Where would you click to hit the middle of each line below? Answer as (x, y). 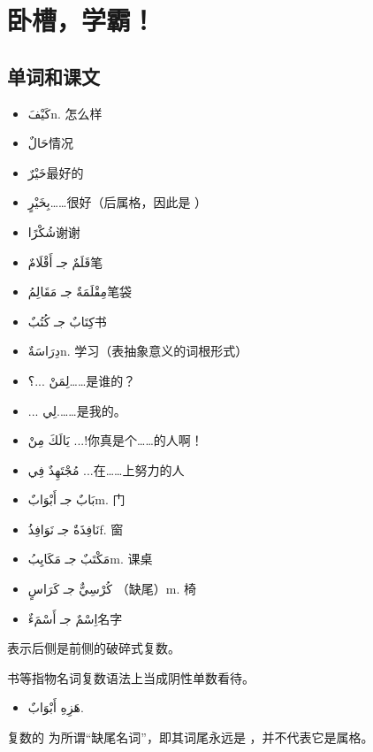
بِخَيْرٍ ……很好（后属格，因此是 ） (118, 202)
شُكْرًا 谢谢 (54, 231)
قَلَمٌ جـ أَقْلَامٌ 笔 (65, 261)
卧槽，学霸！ (82, 20)
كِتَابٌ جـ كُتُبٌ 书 (67, 321)
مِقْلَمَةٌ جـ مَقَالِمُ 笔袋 (80, 292)
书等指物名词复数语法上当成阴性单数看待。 (131, 677)
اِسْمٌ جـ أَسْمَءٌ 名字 (75, 618)
